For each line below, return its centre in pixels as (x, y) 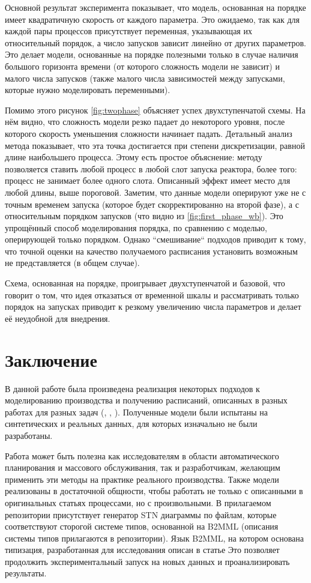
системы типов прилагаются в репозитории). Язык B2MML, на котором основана (154, 538)
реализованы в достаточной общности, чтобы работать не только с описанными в (154, 491)
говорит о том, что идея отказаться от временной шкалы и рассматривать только (152, 295)
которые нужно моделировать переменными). (88, 90)
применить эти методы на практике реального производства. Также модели (142, 479)
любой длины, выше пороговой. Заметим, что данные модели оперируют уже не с (155, 192)
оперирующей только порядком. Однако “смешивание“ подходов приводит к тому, (155, 239)
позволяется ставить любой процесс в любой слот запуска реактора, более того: (151, 168)
